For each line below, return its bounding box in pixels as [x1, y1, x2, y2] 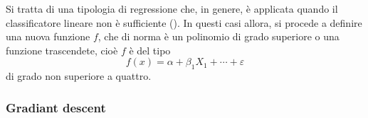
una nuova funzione [6, 29, 90, 44]
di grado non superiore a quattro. [6, 69, 152, 83]
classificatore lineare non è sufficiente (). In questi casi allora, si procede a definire [6, 15, 362, 30]
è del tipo [129, 42, 171, 57]
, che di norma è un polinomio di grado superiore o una [98, 29, 340, 44]
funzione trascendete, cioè [6, 42, 118, 57]
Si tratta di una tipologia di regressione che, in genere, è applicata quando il [6, 1, 338, 16]
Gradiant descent [6, 98, 106, 116]
